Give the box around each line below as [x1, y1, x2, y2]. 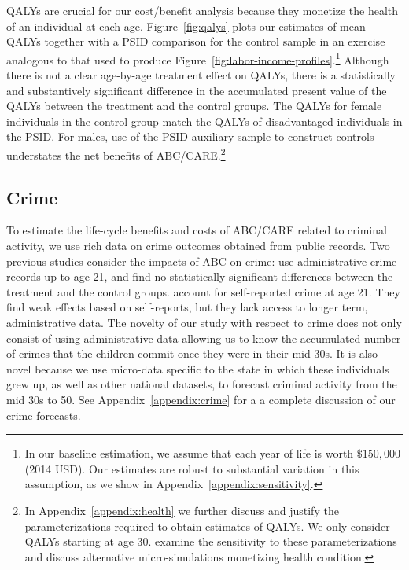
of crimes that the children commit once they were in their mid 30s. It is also [6, 345, 378, 362]
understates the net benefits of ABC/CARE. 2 [6, 145, 226, 163]
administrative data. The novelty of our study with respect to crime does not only [6, 314, 402, 331]
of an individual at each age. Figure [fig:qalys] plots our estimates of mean [6, 17, 366, 34]
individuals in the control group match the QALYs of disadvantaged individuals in [6, 112, 403, 129]
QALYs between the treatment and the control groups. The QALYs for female [6, 97, 382, 114]
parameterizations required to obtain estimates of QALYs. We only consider [24, 517, 390, 534]
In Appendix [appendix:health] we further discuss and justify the [24, 502, 339, 518]
